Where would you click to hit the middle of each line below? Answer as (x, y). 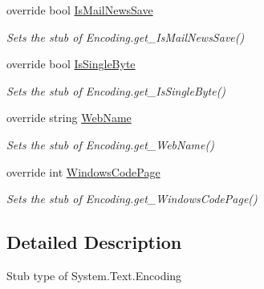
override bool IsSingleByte (71, 64)
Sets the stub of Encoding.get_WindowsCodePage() (132, 199)
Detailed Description (94, 242)
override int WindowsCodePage (83, 171)
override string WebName (69, 118)
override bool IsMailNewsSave (80, 10)
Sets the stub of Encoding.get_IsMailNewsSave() (126, 37)
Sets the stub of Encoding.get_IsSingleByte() (116, 90)
